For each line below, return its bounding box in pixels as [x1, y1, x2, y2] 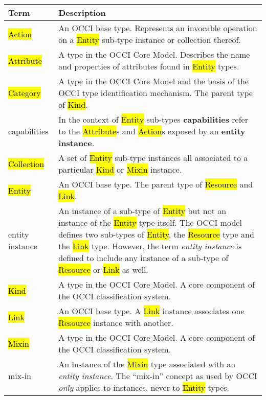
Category [8, 87, 41, 99]
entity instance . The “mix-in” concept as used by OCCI [58, 370, 257, 382]
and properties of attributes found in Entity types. [58, 60, 239, 72]
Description [58, 7, 106, 18]
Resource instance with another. [58, 317, 173, 328]
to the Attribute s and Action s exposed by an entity [58, 125, 246, 137]
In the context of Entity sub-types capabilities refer [58, 113, 248, 125]
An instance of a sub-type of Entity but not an [58, 205, 227, 217]
